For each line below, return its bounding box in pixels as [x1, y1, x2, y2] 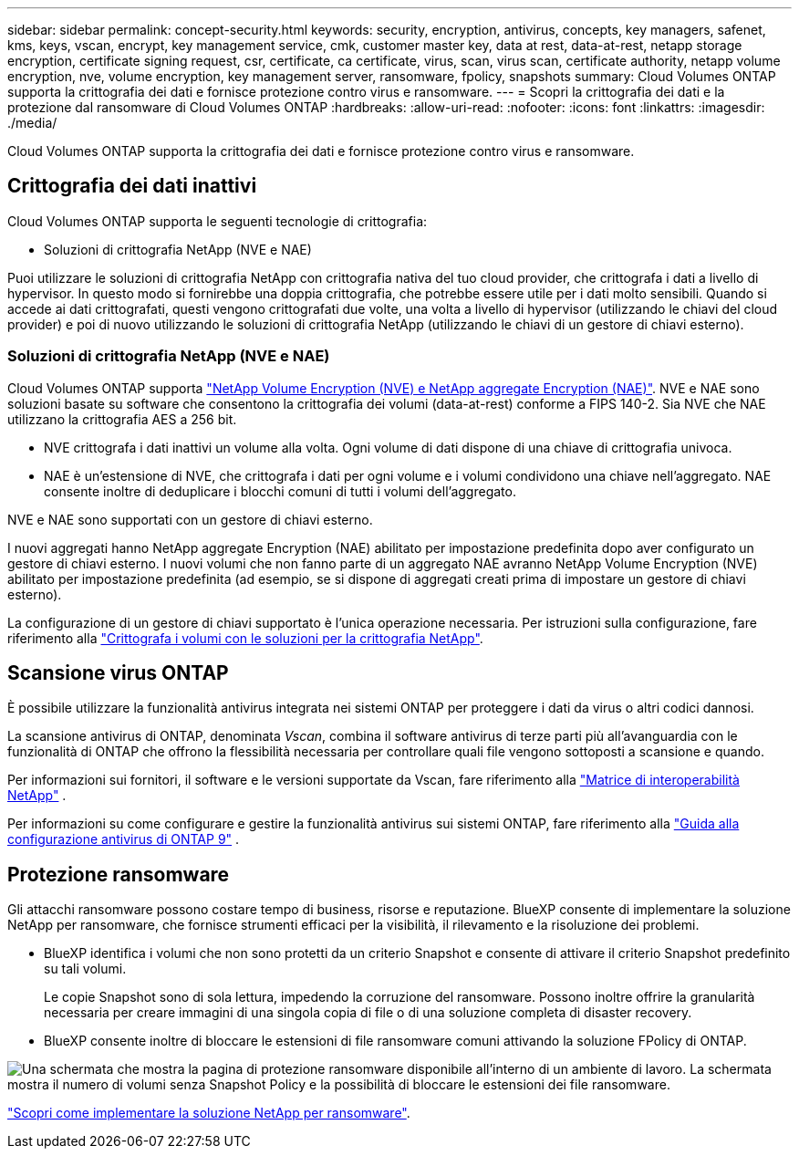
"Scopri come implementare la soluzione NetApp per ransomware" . [7, 1105, 410, 1121]
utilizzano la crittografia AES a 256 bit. [7, 411, 237, 427]
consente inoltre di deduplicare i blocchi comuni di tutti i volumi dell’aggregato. [44, 483, 516, 499]
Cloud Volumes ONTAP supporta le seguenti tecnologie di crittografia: [7, 213, 428, 229]
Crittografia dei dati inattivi [7, 174, 257, 198]
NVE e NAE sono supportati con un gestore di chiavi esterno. [7, 511, 373, 527]
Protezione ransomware [7, 862, 230, 886]
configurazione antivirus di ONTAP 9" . [7, 831, 240, 848]
